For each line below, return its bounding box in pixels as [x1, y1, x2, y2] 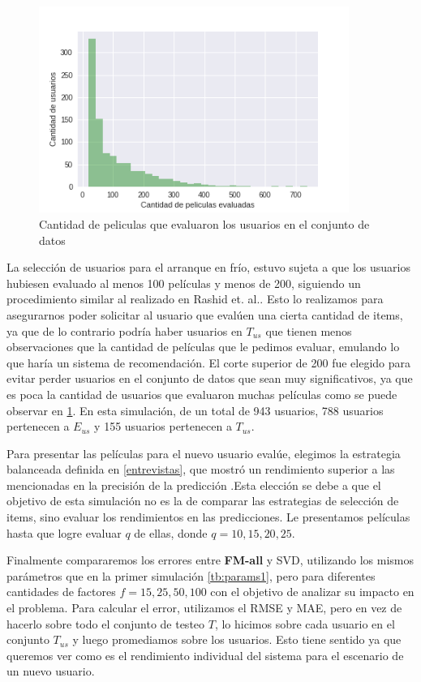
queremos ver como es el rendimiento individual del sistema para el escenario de [6, 646, 404, 663]
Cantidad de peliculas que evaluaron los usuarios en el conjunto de [39, 215, 370, 232]
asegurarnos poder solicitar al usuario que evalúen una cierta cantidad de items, [6, 306, 403, 323]
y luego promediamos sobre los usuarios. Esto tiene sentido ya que [72, 631, 402, 648]
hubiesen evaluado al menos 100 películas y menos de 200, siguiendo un [6, 274, 361, 291]
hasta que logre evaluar [6, 524, 122, 541]
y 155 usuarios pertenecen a [94, 418, 232, 435]
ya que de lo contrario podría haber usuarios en [6, 322, 243, 339]
